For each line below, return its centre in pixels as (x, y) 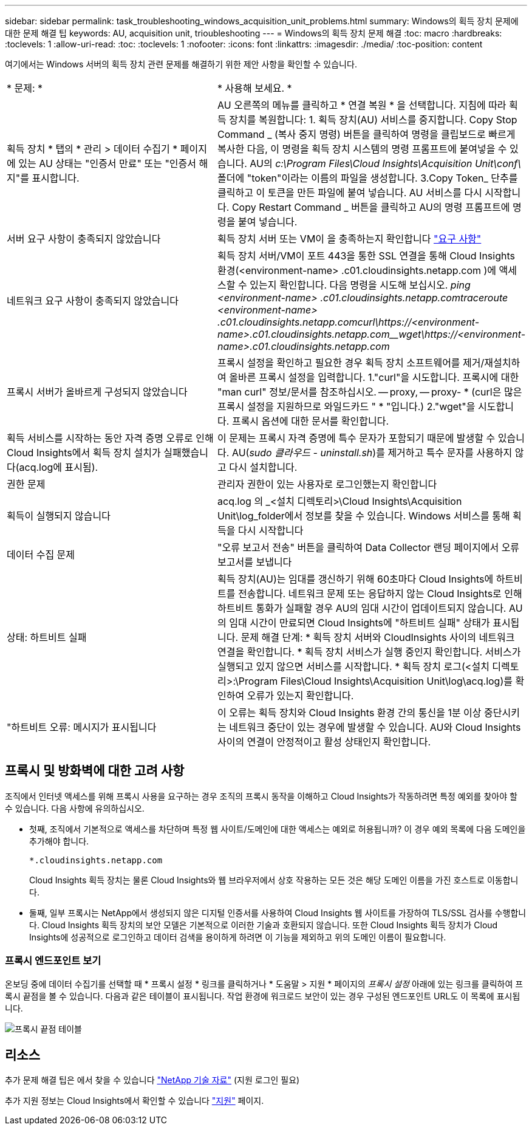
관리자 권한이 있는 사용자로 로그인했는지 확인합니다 (327, 484)
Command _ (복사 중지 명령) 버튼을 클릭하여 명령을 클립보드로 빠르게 (367, 134)
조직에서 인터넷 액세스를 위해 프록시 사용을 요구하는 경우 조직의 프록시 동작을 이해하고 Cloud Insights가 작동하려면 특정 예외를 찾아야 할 (261, 796)
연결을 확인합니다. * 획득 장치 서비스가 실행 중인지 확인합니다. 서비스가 (369, 652)
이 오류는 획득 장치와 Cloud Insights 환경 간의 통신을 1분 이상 (350, 713)
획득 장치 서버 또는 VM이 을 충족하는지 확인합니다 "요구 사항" (350, 239)
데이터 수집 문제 (41, 555)
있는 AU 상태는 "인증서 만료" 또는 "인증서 (107, 163)
